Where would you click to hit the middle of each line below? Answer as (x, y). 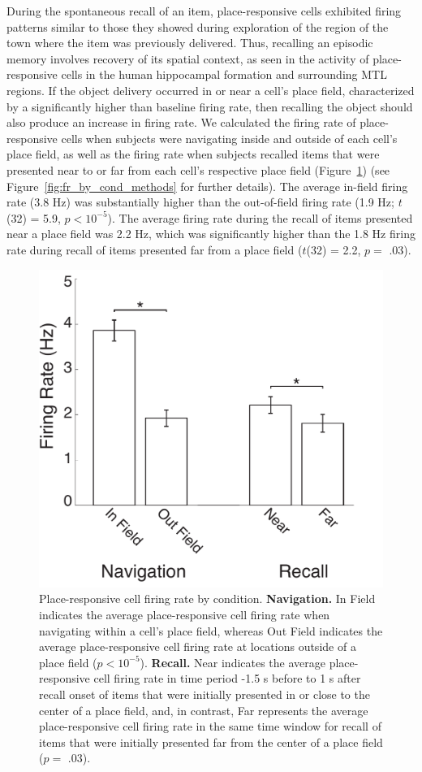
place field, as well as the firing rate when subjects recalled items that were (193, 154)
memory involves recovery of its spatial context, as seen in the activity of (188, 58)
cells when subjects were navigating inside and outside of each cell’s (229, 138)
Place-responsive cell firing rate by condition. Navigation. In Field (207, 599)
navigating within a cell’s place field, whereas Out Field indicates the (211, 630)
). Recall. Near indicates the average (233, 662)
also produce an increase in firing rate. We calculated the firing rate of (181, 122)
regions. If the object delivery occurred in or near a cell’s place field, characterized (211, 90)
